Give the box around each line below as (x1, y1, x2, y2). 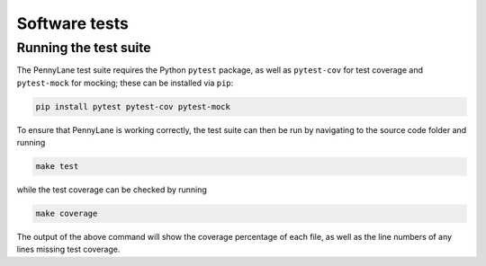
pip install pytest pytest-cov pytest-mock (35, 102, 231, 111)
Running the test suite (16, 40, 152, 56)
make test (35, 162, 79, 172)
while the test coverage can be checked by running (16, 184, 207, 195)
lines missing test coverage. (16, 244, 121, 255)
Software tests (16, 13, 130, 33)
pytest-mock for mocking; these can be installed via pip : (16, 77, 234, 88)
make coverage (35, 208, 98, 219)
